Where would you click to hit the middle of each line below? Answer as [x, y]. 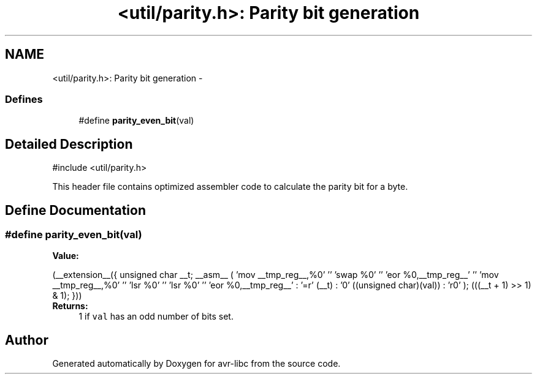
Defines [24, 99]
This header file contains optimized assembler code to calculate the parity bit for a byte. [230, 187]
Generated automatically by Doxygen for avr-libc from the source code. [196, 364]
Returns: [70, 306]
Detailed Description [69, 144]
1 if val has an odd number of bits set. [156, 317]
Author [27, 340]
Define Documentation [75, 210]
